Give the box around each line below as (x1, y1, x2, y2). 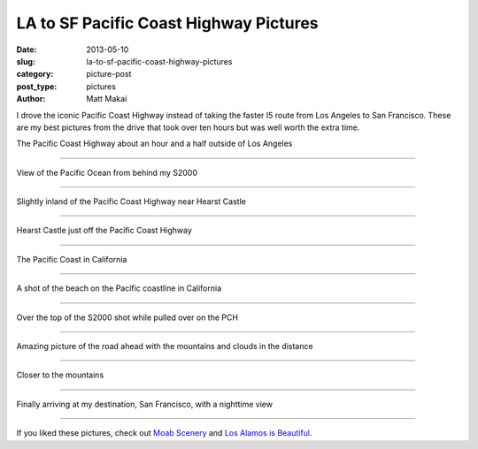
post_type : (16, 80, 58, 92)
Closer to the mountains (16, 369, 104, 380)
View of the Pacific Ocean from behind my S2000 (16, 167, 198, 178)
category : (16, 69, 54, 80)
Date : (16, 44, 37, 55)
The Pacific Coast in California (16, 254, 127, 264)
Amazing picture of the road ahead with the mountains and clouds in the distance (16, 341, 313, 352)
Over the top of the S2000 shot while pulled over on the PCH (16, 312, 239, 323)
